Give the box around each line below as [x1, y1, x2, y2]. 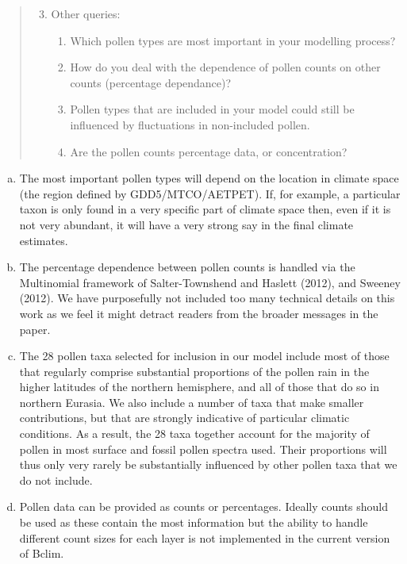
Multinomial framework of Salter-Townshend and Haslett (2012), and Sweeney [19, 274, 401, 290]
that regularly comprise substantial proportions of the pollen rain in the [19, 363, 370, 379]
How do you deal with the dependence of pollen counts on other [70, 59, 381, 75]
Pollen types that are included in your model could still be [70, 101, 355, 117]
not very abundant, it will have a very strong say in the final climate [19, 216, 354, 232]
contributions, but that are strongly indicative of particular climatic [19, 409, 350, 426]
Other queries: [51, 6, 121, 21]
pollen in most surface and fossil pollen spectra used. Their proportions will [19, 440, 387, 457]
